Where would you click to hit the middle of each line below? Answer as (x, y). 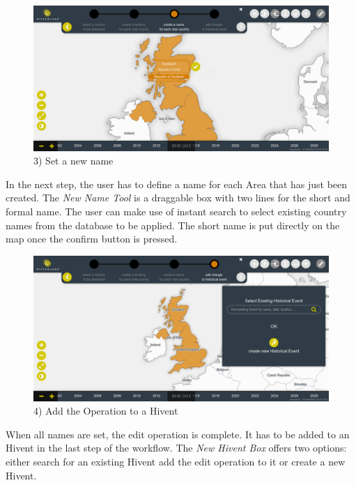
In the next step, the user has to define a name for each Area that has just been (177, 184)
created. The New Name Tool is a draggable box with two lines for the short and (178, 198)
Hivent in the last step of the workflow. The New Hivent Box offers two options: (176, 448)
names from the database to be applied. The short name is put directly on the (173, 225)
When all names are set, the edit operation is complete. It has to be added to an (178, 434)
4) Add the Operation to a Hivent (106, 411)
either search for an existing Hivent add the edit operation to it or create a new (176, 461)
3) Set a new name (73, 161)
